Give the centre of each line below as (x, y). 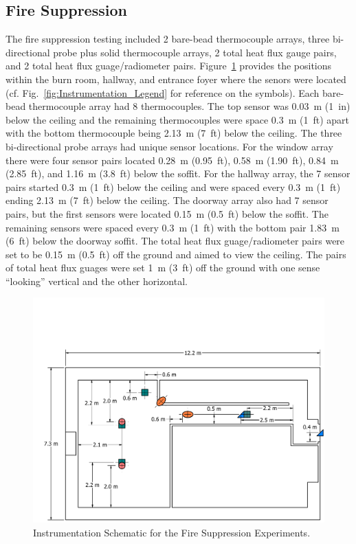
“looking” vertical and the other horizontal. (97, 281)
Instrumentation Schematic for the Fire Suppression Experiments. (172, 532)
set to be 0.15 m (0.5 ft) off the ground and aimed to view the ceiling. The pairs (176, 254)
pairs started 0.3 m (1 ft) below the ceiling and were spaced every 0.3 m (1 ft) (173, 186)
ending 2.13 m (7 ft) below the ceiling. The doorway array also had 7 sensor (167, 200)
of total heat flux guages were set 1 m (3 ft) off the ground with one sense (163, 268)
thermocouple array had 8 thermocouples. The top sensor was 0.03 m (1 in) (189, 106)
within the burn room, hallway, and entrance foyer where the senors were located (176, 79)
